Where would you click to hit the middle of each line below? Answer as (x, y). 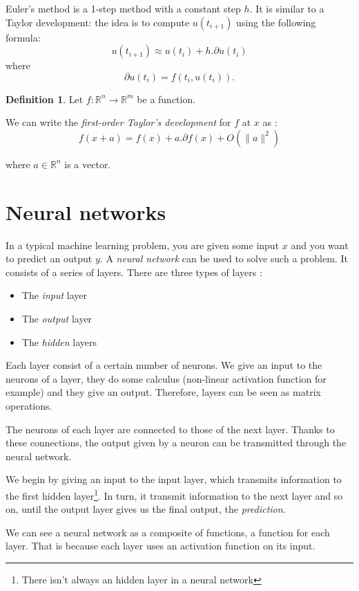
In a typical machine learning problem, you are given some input (143, 245)
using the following (276, 22)
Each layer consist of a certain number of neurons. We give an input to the (164, 365)
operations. (29, 406)
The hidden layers (59, 342)
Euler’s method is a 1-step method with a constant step (123, 8)
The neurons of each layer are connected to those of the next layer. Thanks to (170, 429)
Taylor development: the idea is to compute (98, 22)
